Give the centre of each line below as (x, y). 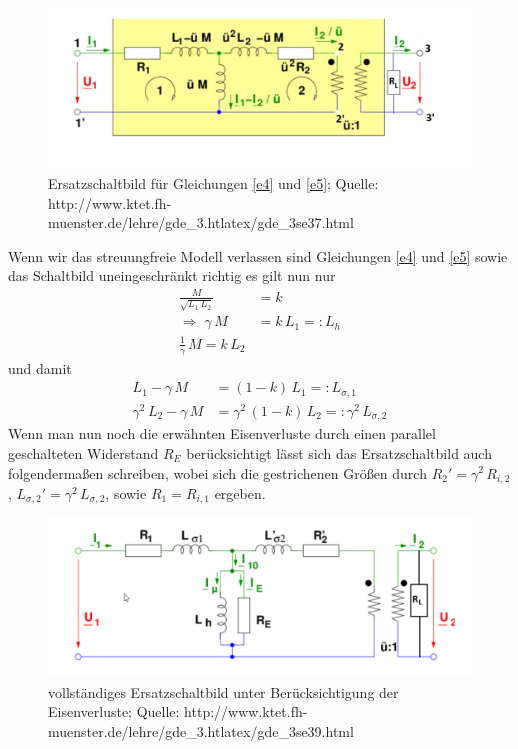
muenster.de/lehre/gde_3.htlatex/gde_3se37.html (201, 222)
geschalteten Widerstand (83, 452)
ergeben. (240, 492)
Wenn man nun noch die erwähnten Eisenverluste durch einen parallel (222, 433)
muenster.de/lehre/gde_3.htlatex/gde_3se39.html (201, 731)
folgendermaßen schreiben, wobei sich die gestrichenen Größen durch (217, 472)
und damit (40, 367)
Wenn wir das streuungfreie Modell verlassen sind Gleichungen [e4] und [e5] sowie (258, 255)
